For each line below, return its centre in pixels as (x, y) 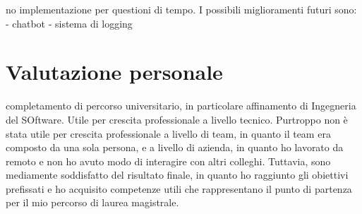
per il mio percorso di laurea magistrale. (92, 202)
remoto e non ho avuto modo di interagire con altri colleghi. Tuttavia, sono (168, 161)
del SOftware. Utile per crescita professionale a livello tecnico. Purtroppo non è (177, 119)
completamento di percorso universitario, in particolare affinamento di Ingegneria (181, 106)
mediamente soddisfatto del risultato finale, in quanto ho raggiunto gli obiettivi (177, 175)
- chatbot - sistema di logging (69, 23)
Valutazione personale (114, 72)
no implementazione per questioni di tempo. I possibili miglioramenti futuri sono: (181, 9)
